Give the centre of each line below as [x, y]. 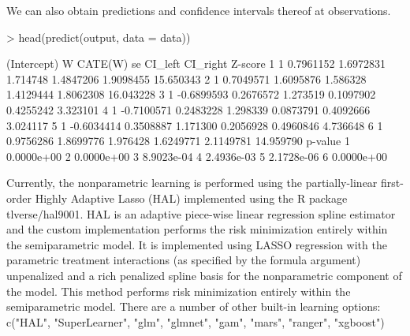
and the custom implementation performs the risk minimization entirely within [197, 229]
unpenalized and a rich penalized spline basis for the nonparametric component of [204, 275]
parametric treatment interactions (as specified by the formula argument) [184, 260]
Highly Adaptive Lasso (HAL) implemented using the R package [191, 198]
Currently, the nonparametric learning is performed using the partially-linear [192, 183]
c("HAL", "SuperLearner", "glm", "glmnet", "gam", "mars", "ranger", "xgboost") [196, 321]
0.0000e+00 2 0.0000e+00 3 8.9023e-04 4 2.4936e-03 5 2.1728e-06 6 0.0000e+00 [197, 156]
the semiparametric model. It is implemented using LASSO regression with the [197, 244]
